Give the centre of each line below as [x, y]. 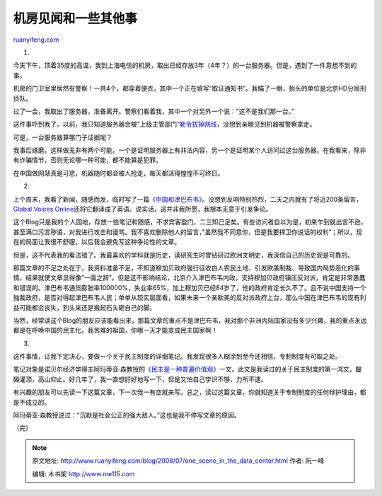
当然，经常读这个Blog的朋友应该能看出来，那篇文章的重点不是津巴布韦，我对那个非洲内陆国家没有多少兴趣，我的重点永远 [190, 320]
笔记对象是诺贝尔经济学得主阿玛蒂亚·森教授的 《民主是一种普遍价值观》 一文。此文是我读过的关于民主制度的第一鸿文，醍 [187, 369]
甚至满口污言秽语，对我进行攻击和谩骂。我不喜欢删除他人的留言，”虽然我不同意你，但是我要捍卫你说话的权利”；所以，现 [188, 232]
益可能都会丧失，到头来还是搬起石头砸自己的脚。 [84, 307]
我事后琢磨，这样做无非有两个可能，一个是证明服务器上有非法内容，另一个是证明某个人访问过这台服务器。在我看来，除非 [190, 150]
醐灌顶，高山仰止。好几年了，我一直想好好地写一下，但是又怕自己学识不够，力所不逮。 [140, 379]
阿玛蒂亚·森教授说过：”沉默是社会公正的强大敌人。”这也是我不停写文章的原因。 [127, 415]
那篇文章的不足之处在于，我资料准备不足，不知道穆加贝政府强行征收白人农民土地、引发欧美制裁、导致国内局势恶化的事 [186, 267]
